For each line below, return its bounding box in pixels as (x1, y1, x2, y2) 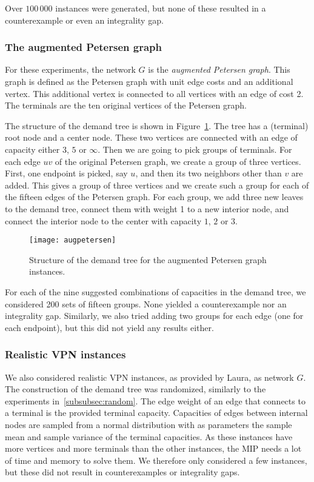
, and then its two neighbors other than (135, 167, 282, 179)
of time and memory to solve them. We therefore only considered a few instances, (5, 454, 307, 466)
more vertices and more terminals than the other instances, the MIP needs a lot (5, 442, 302, 455)
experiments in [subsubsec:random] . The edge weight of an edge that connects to (5, 394, 306, 407)
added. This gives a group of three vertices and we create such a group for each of (5, 178, 309, 191)
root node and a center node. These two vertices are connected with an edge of (5, 131, 298, 144)
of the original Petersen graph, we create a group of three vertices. (55, 155, 301, 167)
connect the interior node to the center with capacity (5, 214, 202, 227)
